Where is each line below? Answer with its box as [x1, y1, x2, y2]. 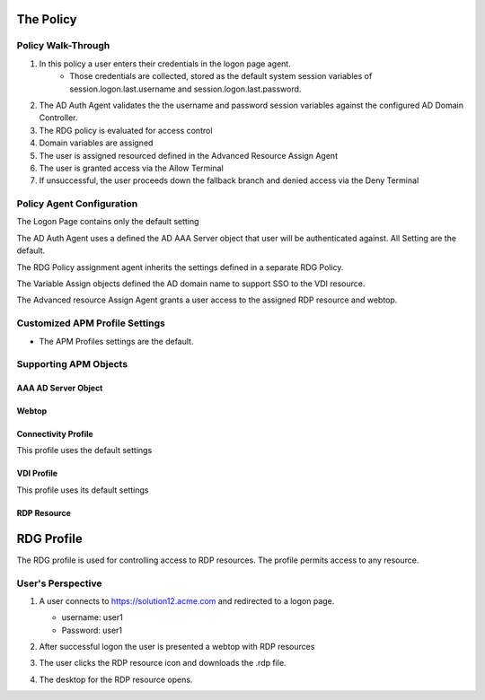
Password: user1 [61, 625, 123, 635]
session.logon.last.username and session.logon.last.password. [69, 83, 302, 94]
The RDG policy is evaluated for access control [39, 125, 213, 136]
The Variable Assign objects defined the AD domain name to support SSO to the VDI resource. [16, 278, 366, 289]
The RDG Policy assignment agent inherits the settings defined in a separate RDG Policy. [16, 261, 344, 273]
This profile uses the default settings [16, 445, 153, 456]
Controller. [39, 112, 78, 123]
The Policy [16, 12, 77, 27]
